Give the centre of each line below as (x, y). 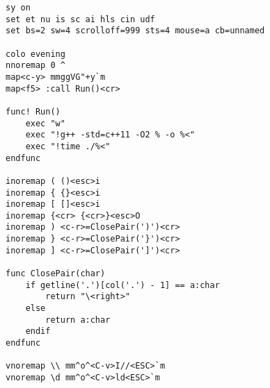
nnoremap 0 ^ (35, 66)
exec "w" (45, 123)
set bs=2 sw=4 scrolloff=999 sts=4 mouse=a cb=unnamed (135, 31)
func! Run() (33, 111)
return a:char (78, 320)
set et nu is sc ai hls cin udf (80, 19)
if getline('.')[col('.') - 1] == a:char (122, 285)
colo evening (35, 54)
